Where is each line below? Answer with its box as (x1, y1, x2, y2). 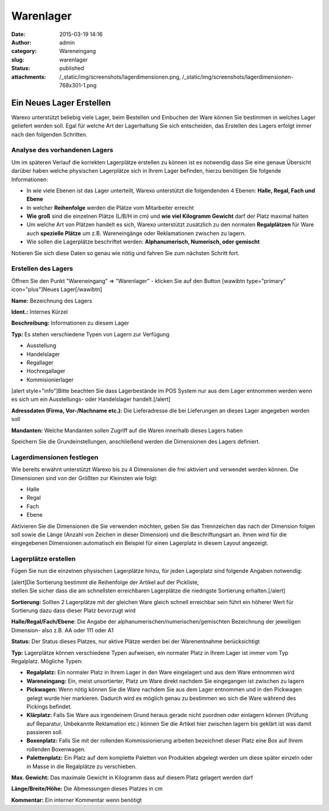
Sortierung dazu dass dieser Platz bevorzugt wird (11, 607, 136, 614)
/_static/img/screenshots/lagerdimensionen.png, (59, 73, 181, 81)
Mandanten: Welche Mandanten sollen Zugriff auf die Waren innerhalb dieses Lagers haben (11, 427, 243, 434)
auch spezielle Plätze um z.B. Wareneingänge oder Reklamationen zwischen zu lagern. (26, 229, 246, 237)
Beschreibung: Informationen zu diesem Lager (11, 319, 130, 326)
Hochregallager (26, 367, 66, 375)
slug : (11, 56, 24, 63)
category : (11, 48, 37, 55)
